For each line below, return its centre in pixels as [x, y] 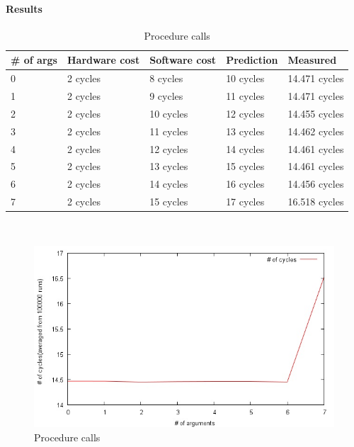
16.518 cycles [316, 202]
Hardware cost [103, 60]
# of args [34, 60]
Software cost [183, 60]
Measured [312, 60]
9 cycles [166, 96]
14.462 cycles [316, 131]
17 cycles [245, 202]
